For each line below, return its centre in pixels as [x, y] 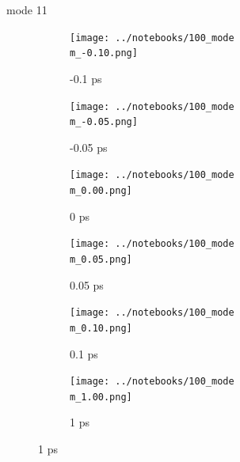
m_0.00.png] [101, 191]
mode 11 [27, 9]
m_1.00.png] [101, 397]
